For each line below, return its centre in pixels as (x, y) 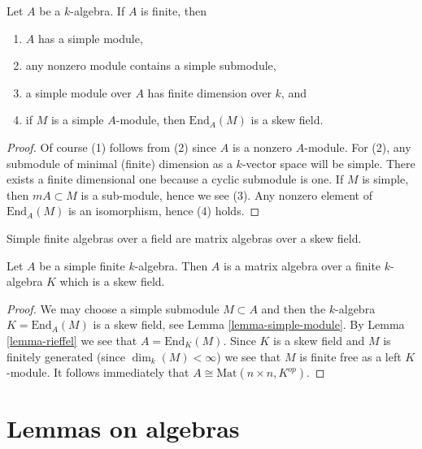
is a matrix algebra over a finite (302, 265)
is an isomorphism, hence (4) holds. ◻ (164, 211)
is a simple (77, 120)
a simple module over (78, 92)
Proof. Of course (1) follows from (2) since (112, 147)
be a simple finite (82, 265)
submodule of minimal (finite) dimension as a (120, 163)
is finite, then (174, 11)
